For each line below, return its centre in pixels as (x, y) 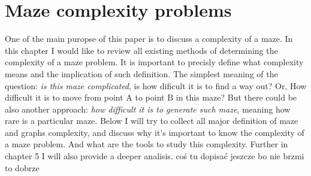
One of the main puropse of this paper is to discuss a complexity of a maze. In (149, 39)
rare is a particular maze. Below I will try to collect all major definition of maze (152, 121)
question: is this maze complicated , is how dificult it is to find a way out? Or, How (156, 85)
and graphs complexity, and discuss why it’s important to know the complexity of (155, 132)
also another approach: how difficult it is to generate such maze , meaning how (148, 109)
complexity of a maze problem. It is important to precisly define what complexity (154, 62)
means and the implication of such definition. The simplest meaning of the (141, 73)
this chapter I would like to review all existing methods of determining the (141, 50)
